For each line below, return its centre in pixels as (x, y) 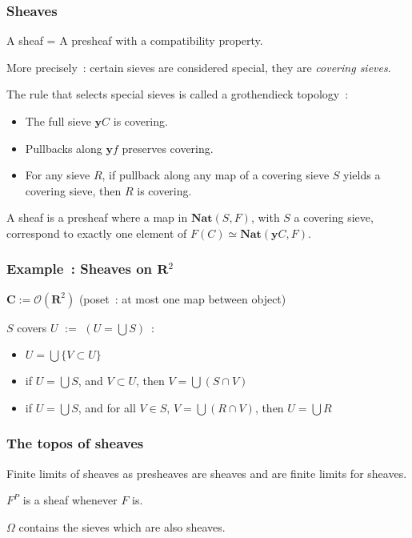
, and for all (107, 407)
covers (32, 327)
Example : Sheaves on (80, 269)
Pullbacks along (64, 148)
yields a (362, 175)
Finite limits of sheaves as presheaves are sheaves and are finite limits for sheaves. (207, 473)
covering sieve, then (73, 190)
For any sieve (58, 175)
